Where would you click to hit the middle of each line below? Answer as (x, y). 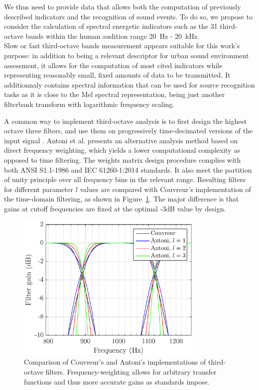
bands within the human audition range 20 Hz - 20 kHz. (113, 36)
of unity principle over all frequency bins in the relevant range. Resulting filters (125, 179)
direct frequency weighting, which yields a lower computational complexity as (122, 150)
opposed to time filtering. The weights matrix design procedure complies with (123, 159)
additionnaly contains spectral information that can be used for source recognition (129, 84)
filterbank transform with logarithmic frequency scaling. (89, 104)
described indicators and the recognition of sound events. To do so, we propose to (129, 16)
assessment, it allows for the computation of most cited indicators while (113, 65)
